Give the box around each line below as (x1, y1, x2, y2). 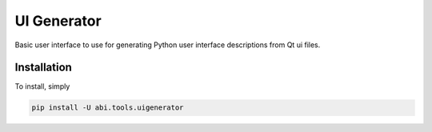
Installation (14, 61, 72, 74)
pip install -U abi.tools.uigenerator (31, 103, 184, 112)
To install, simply (14, 82, 70, 91)
